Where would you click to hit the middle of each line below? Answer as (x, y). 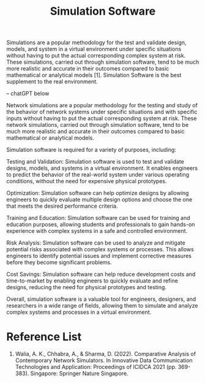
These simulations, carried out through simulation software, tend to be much (103, 62)
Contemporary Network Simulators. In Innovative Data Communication (104, 360)
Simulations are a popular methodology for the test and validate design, (96, 43)
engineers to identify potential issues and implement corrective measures (99, 256)
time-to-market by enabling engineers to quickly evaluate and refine (92, 281)
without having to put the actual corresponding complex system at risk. (96, 56)
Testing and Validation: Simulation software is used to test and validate (95, 162)
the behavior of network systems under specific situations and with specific (102, 112)
